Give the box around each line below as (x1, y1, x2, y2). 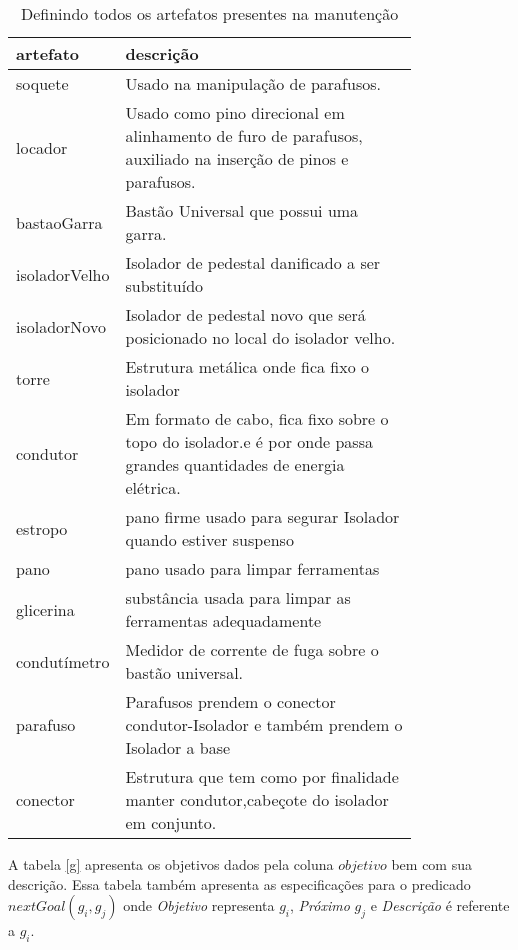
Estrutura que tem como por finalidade (125, 765, 399, 788)
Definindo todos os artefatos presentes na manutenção (21, 2, 399, 25)
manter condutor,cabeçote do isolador (125, 788, 389, 811)
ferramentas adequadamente (125, 609, 322, 632)
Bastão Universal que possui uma (125, 199, 359, 222)
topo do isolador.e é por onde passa (125, 430, 373, 453)
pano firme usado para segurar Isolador (125, 505, 400, 528)
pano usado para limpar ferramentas (125, 557, 380, 580)
